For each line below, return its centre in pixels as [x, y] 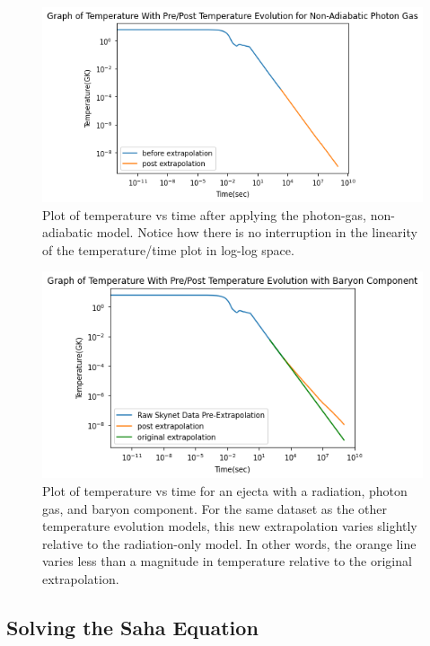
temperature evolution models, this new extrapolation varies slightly [230, 526]
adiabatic [68, 232]
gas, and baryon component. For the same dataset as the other [215, 508]
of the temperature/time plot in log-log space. [168, 249]
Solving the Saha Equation [132, 627]
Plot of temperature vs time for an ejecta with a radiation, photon [225, 490]
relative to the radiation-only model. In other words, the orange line [229, 543]
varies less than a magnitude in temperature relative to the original [227, 561]
